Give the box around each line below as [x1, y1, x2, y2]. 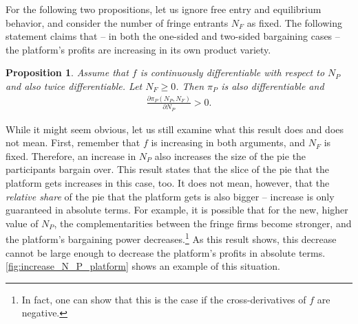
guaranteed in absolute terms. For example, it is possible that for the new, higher [6, 202, 348, 217]
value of [6, 216, 39, 230]
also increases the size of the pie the [154, 148, 306, 163]
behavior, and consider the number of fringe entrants [6, 15, 229, 30]
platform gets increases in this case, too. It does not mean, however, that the [6, 176, 330, 190]
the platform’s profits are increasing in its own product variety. [6, 42, 271, 56]
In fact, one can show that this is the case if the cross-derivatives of [21, 292, 306, 306]
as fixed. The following [246, 15, 342, 30]
